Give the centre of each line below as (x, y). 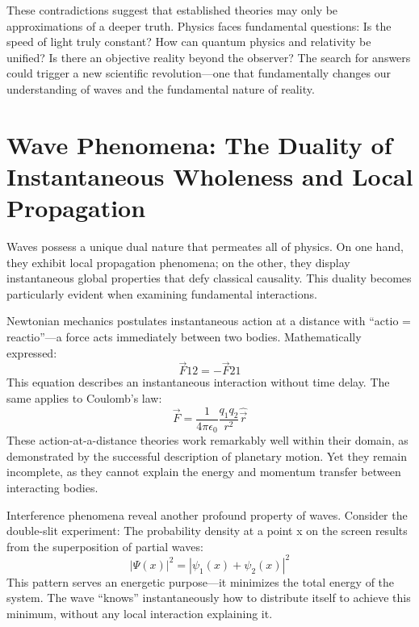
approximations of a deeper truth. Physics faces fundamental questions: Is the (199, 25)
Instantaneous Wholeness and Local (210, 176)
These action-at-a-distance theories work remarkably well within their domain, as (207, 440)
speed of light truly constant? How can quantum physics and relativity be (189, 42)
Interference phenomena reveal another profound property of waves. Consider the (207, 514)
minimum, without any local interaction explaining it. (140, 613)
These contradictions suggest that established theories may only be (172, 10)
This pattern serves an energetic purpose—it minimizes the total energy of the (201, 581)
